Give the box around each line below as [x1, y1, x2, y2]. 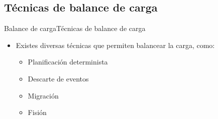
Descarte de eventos [28, 73, 89, 83]
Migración [28, 90, 59, 100]
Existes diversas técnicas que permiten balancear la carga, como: [16, 39, 215, 50]
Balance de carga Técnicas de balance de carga [4, 23, 146, 33]
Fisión [28, 107, 47, 117]
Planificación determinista [28, 56, 108, 67]
